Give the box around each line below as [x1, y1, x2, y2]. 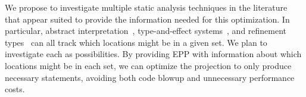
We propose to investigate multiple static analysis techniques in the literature [5, 1, 288, 13]
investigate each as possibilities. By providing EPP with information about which [5, 48, 302, 60]
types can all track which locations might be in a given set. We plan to [5, 36, 267, 48]
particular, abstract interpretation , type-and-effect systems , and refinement [5, 24, 287, 37]
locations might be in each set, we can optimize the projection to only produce [5, 59, 292, 71]
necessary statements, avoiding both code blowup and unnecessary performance [5, 71, 295, 83]
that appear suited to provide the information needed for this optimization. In [5, 12, 290, 25]
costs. [5, 83, 25, 95]
